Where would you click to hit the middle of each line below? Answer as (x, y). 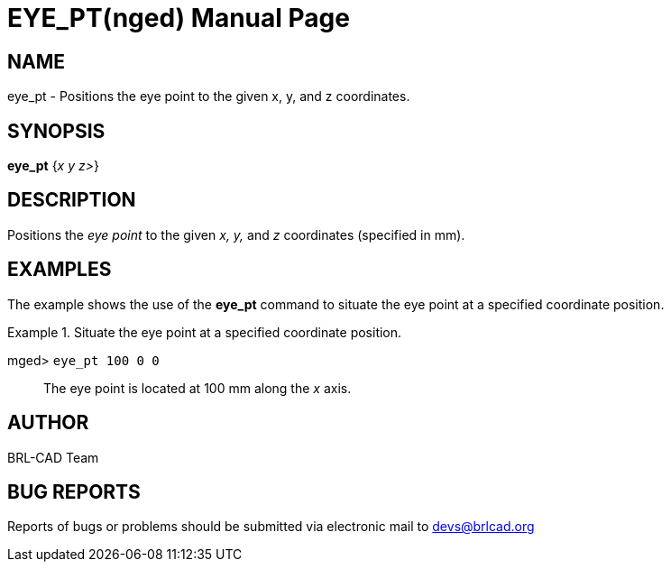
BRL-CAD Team (53, 457)
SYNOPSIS (56, 131)
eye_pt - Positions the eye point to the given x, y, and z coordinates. (209, 96)
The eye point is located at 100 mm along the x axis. (198, 388)
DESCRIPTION (72, 200)
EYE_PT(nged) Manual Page (179, 18)
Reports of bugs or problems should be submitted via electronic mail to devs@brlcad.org (271, 527)
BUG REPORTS (74, 491)
